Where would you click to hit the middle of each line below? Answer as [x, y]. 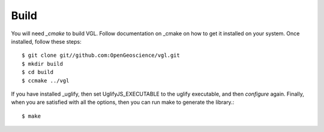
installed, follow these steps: [46, 41]
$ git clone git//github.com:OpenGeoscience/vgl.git [101, 56]
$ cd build [38, 72]
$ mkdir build [42, 64]
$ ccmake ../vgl [46, 80]
